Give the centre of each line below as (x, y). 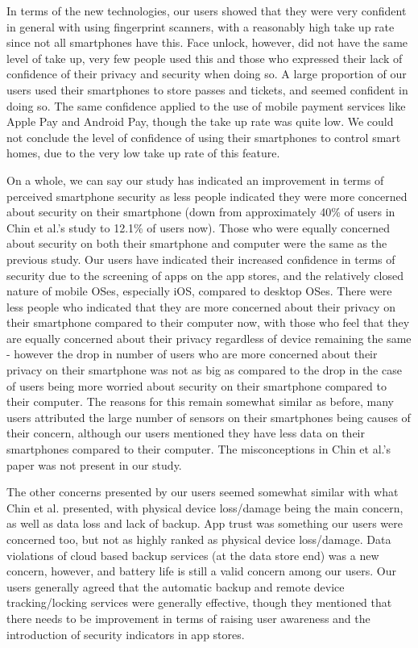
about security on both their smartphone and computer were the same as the (197, 243)
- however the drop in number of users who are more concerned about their (192, 354)
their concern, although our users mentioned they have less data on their (186, 433)
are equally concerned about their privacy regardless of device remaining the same (209, 338)
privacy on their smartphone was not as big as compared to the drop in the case (204, 370)
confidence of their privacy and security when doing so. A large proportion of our (207, 74)
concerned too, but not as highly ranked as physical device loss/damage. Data (199, 539)
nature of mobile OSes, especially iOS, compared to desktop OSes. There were (199, 291)
